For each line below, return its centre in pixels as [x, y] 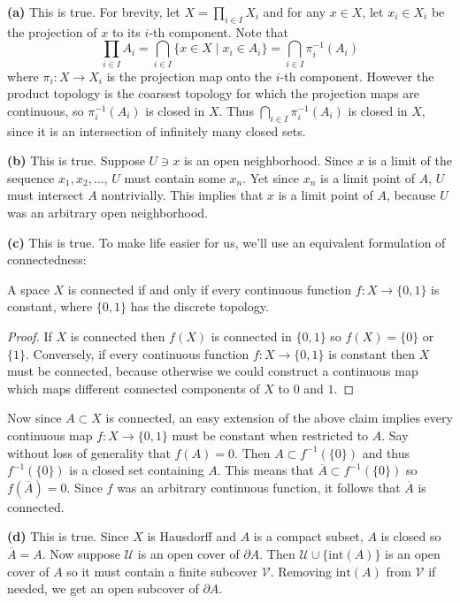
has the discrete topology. [199, 306]
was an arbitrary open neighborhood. [108, 213]
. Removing [301, 571]
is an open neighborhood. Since [268, 160]
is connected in [251, 336]
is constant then [372, 353]
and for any [295, 11]
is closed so [411, 536]
